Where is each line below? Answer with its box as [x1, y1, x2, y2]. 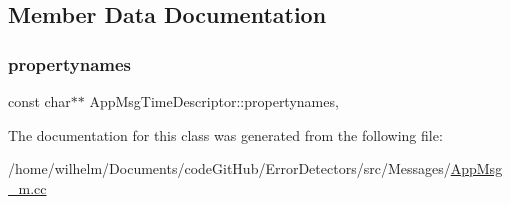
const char [8, 91, 71, 111]
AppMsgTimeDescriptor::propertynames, [89, 91, 339, 111]
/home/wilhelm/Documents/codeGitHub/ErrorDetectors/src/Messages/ [8, 158, 451, 179]
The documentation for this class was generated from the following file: [8, 124, 443, 145]
